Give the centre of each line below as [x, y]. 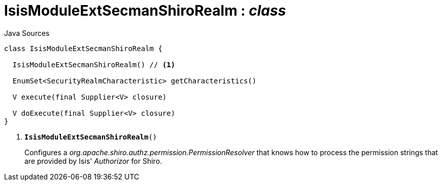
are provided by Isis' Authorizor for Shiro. [93, 161]
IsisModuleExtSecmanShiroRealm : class [145, 11]
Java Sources [27, 33]
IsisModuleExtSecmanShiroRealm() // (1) [94, 64]
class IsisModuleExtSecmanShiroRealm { [83, 48]
